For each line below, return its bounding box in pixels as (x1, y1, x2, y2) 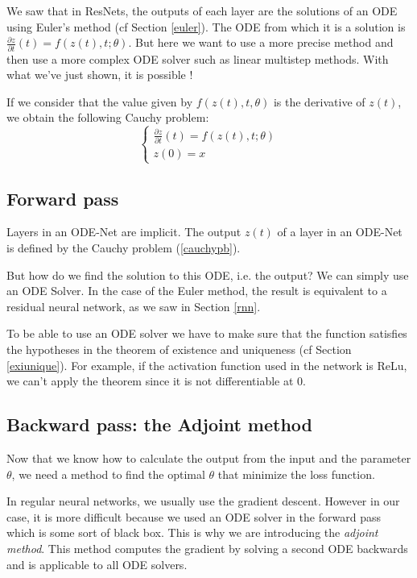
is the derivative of (273, 93, 365, 110)
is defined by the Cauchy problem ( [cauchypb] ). (6, 239, 241, 256)
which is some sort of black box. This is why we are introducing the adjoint (6, 524, 378, 541)
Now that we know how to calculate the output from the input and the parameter (6, 450, 411, 467)
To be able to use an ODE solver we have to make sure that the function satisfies (6, 325, 407, 342)
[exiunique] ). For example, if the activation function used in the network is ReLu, (6, 356, 407, 373)
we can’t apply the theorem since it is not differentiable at (6, 372, 294, 389)
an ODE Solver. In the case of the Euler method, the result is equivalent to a (6, 282, 387, 299)
